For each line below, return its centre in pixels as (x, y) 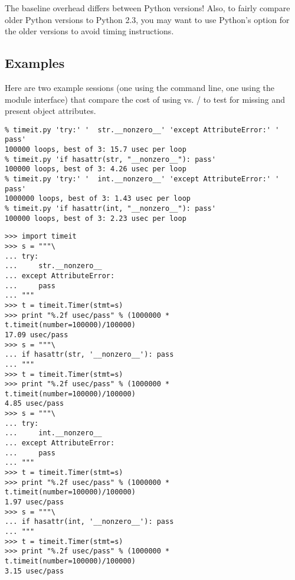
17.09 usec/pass (37, 335)
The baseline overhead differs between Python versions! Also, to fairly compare (147, 8)
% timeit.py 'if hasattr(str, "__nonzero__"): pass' (110, 159)
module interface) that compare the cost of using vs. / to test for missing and (145, 99)
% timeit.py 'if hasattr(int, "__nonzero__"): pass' (110, 209)
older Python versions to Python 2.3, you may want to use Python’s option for (147, 19)
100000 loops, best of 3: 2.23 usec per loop (96, 218)
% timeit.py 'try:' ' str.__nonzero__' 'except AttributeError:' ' (142, 130)
